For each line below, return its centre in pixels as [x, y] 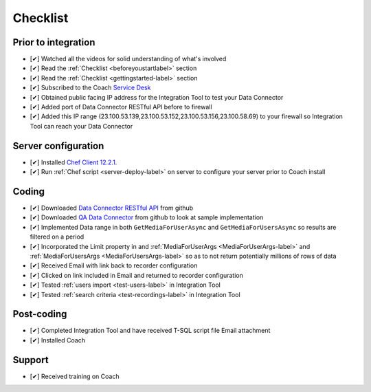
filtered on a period [57, 237]
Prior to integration [54, 42]
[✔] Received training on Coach [75, 376]
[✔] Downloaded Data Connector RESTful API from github [112, 208]
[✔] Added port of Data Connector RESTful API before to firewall [121, 107]
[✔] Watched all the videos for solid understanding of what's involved [128, 59]
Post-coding [40, 314]
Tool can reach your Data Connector [81, 126]
